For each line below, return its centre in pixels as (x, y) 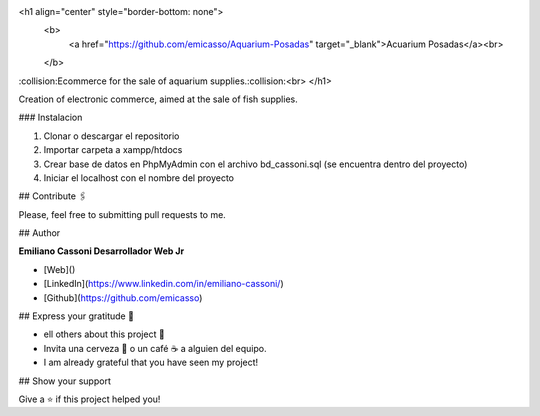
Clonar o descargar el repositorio (111, 136)
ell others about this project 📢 (104, 334)
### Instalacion (50, 117)
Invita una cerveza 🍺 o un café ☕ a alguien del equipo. (155, 348)
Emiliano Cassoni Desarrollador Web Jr (101, 251)
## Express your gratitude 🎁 (76, 316)
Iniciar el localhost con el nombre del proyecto (139, 177)
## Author (39, 233)
